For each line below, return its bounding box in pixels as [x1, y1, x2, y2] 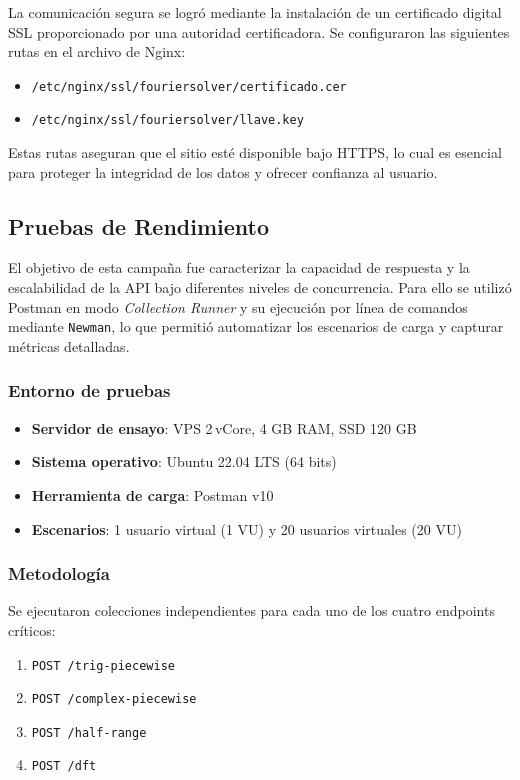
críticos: [8, 619, 56, 640]
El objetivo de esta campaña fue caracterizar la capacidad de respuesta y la [8, 257, 470, 278]
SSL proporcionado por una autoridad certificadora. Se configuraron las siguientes [8, 21, 510, 42]
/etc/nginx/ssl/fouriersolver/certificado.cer [31, 79, 347, 94]
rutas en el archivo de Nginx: [8, 41, 186, 62]
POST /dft [31, 759, 97, 774]
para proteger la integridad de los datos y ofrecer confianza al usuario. [8, 161, 438, 182]
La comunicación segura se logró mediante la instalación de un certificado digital [8, 2, 502, 22]
